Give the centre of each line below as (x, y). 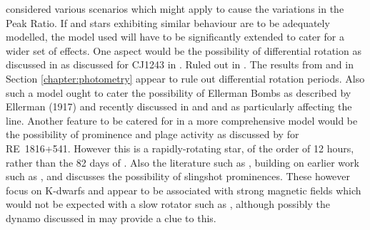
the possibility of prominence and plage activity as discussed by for (152, 134)
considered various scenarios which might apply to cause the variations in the (175, 9)
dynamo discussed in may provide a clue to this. (111, 218)
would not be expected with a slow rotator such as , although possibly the (168, 204)
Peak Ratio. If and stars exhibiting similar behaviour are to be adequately (168, 22)
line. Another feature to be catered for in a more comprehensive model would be (182, 120)
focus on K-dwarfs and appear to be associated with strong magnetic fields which (184, 190)
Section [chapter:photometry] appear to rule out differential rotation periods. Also (185, 78)
